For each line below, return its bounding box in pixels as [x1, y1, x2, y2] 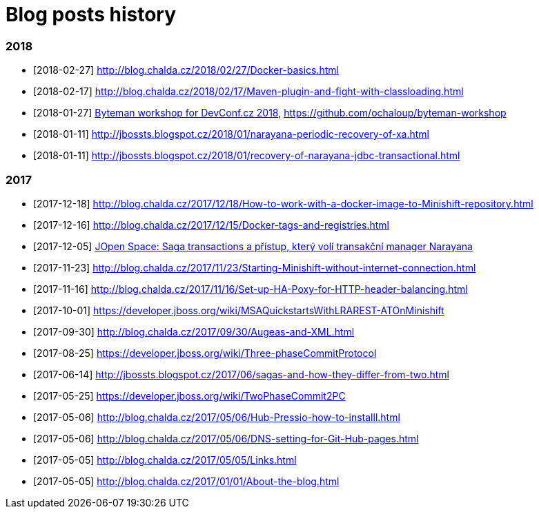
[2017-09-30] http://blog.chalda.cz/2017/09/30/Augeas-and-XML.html [33, 325, 355, 338]
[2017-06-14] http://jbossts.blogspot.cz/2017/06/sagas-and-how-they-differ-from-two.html [33, 368, 449, 380]
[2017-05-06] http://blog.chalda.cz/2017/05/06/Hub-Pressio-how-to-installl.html [33, 411, 400, 423]
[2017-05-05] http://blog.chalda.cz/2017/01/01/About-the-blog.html [33, 475, 340, 487]
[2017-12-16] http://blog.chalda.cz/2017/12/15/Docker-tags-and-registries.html [33, 218, 389, 231]
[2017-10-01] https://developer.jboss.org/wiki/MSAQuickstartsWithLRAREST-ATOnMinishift [33, 304, 444, 316]
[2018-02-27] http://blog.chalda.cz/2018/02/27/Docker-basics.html [33, 64, 339, 76]
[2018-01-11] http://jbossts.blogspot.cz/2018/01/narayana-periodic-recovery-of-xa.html [33, 128, 429, 141]
